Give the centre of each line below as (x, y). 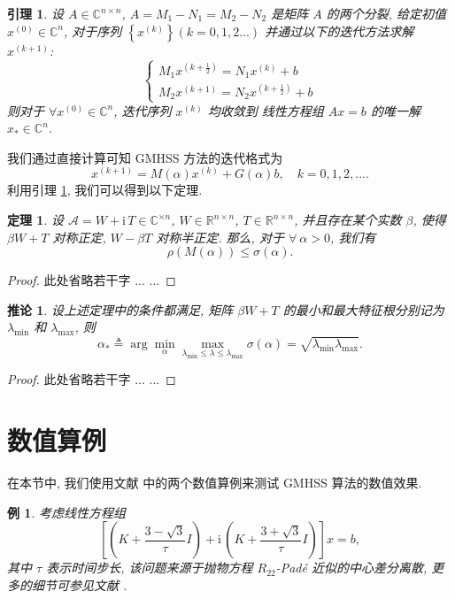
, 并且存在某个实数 (348, 220)
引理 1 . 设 (35, 13)
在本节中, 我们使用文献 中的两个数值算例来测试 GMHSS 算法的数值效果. (215, 483)
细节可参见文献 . (79, 584)
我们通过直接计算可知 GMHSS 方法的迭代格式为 (145, 157)
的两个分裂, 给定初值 (386, 13)
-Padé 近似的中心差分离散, (351, 568)
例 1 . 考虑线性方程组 (66, 512)
